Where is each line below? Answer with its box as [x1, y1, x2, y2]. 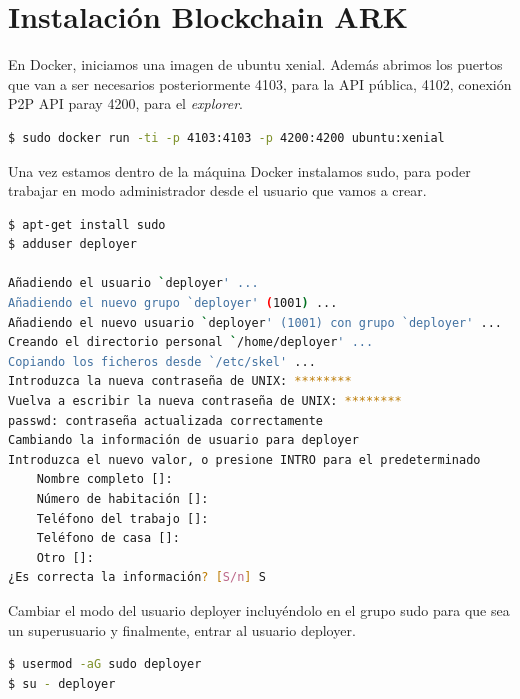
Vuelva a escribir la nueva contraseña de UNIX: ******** [8, 394, 402, 409]
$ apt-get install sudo [8, 217, 166, 232]
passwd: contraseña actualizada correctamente [8, 413, 323, 428]
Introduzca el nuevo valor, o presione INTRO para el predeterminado [8, 452, 481, 467]
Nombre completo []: [36, 472, 173, 487]
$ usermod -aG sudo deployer [8, 657, 202, 672]
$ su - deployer [8, 676, 116, 691]
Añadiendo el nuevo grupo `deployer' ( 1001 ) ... [8, 296, 338, 311]
